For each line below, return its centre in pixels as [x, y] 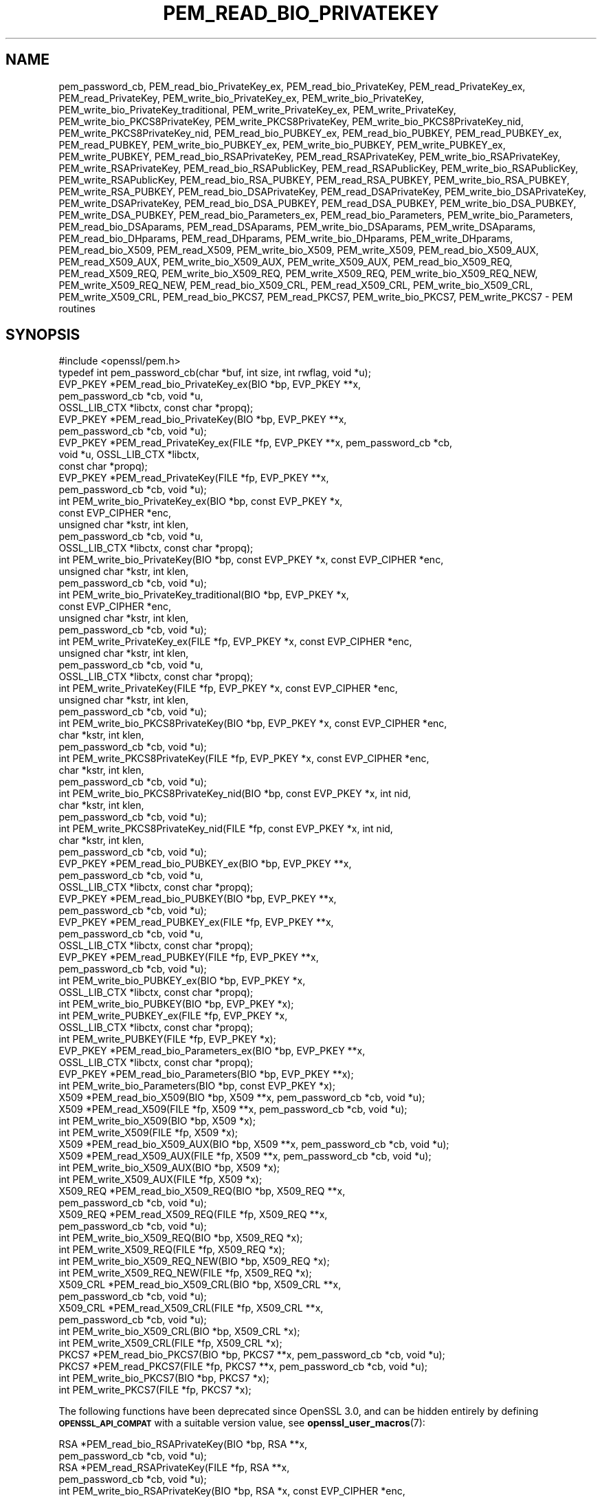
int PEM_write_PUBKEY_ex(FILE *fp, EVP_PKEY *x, [173, 1016]
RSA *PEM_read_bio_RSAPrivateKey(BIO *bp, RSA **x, [183, 1444]
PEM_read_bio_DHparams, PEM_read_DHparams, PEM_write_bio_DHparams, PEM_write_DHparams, [286, 238]
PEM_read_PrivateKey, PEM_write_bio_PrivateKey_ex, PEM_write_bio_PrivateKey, [241, 98]
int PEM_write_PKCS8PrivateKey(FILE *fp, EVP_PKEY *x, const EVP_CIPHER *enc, [244, 759]
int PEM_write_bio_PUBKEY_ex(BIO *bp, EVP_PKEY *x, [182, 981]
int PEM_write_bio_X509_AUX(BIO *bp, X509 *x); [169, 1168]
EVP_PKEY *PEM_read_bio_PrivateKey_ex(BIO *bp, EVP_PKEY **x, [210, 384]
